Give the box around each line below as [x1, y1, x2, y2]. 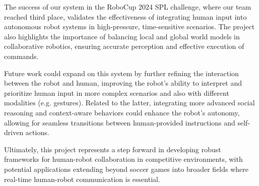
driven [4, 127, 24, 138]
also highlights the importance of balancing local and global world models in [4, 31, 240, 41]
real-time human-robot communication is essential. [4, 173, 160, 184]
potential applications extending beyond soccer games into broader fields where [4, 163, 249, 174]
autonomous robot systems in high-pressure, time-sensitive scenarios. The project [4, 21, 255, 32]
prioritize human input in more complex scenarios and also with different [4, 87, 229, 98]
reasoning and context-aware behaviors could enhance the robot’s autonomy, [4, 107, 240, 117]
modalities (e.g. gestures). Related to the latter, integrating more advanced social [4, 97, 255, 108]
